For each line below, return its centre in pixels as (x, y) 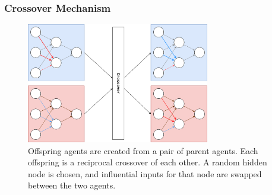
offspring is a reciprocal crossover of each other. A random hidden (148, 162)
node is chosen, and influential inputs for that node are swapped (145, 173)
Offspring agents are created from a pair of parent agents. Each (143, 150)
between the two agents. (72, 185)
